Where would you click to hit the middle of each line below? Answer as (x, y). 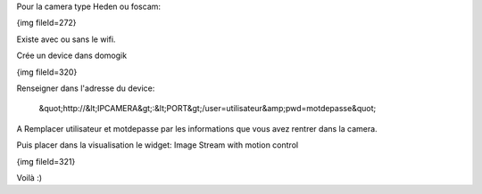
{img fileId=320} (47, 72)
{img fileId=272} (46, 23)
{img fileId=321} (46, 161)
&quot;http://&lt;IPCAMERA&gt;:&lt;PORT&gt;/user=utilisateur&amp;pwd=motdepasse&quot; (208, 109)
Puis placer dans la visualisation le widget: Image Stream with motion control (158, 145)
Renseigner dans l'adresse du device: (86, 88)
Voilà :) (29, 177)
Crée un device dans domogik (72, 56)
